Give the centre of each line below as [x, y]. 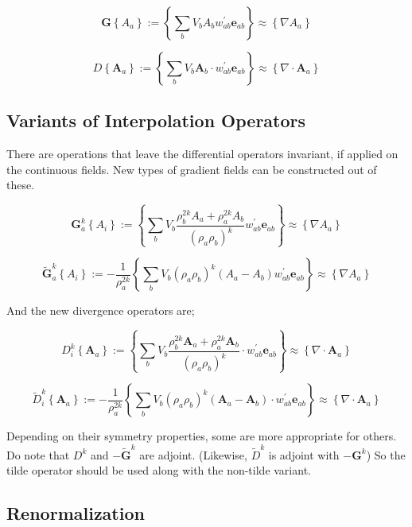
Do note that [38, 454]
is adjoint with [304, 454]
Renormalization [76, 513]
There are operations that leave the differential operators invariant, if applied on [202, 154]
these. [21, 185]
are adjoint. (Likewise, [193, 454]
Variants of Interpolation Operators [156, 120]
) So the [386, 454]
